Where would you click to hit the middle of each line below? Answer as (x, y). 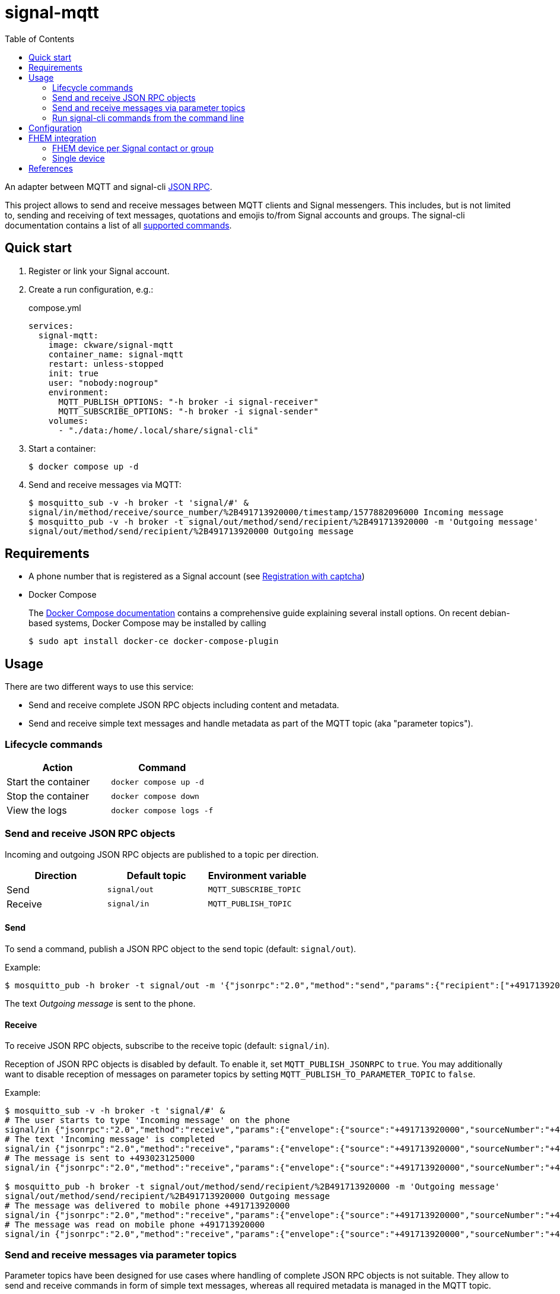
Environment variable (257, 875)
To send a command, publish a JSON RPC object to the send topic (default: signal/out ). (181, 949)
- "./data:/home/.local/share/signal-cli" (158, 430)
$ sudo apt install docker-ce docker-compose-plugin (154, 641)
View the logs (37, 811)
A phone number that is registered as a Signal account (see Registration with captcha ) (197, 576)
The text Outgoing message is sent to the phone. (100, 1003)
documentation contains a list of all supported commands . (118, 225)
